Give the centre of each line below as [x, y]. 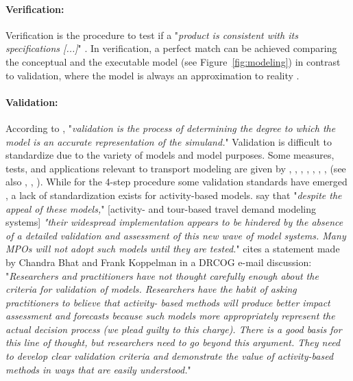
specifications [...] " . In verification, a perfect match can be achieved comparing [171, 48]
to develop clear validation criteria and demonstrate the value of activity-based [170, 356]
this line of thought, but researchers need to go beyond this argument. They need [173, 342]
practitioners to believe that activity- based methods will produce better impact [168, 302]
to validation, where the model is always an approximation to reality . [153, 75]
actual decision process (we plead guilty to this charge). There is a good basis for [174, 329]
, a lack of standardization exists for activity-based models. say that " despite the [174, 195]
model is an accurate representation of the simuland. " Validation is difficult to [169, 141]
